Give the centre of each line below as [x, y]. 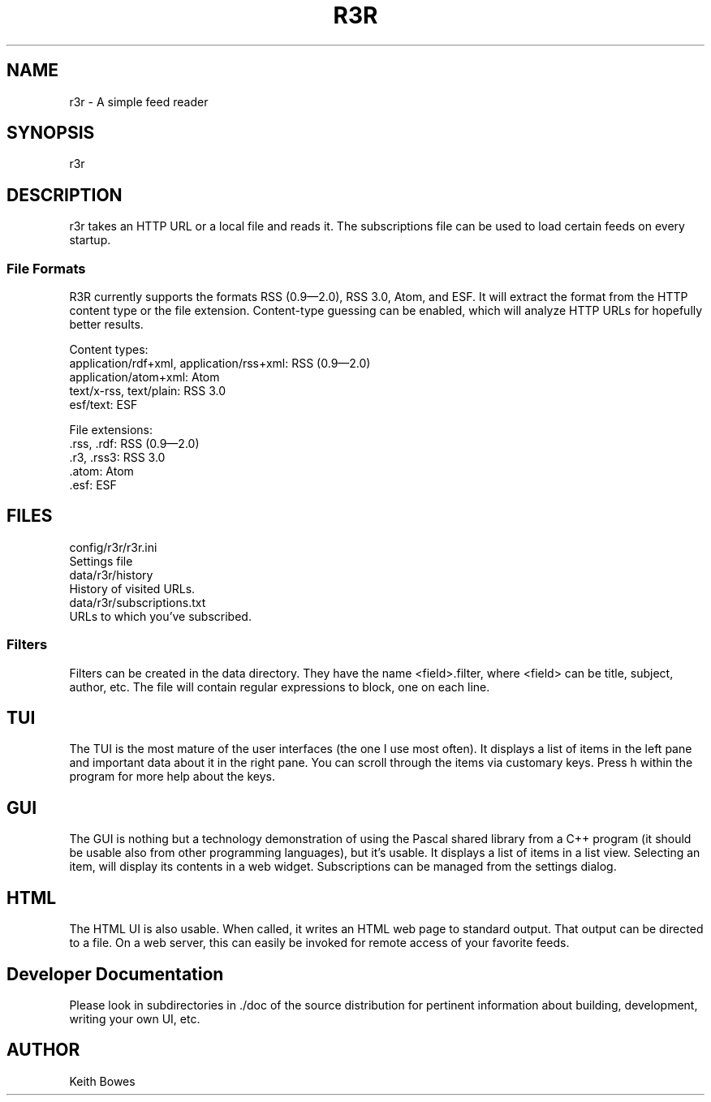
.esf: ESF [93, 485]
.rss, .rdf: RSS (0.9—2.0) [134, 444]
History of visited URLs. [132, 588]
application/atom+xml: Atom [144, 377]
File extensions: [111, 430]
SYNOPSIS [51, 133]
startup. [90, 240]
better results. [106, 325]
